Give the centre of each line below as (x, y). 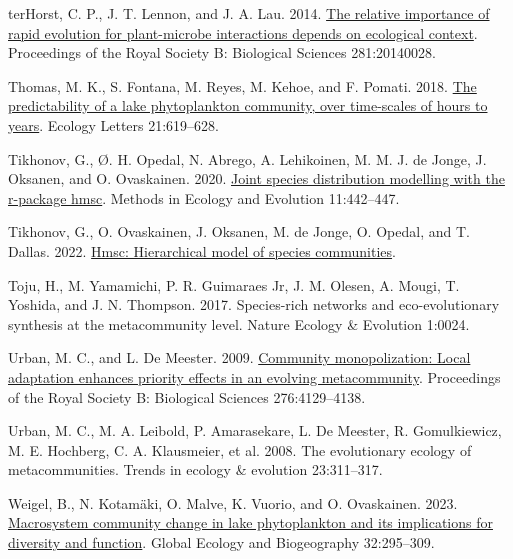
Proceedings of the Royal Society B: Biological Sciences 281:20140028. (222, 52)
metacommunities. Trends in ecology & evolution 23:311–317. (195, 469)
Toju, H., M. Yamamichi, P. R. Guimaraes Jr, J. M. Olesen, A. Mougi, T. (234, 284)
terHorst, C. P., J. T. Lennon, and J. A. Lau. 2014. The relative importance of (249, 13)
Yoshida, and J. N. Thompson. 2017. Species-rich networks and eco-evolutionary (254, 304)
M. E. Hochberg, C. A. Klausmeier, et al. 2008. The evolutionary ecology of (240, 449)
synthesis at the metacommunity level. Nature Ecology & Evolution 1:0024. (239, 323)
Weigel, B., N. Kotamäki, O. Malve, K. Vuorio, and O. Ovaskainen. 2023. (233, 502)
